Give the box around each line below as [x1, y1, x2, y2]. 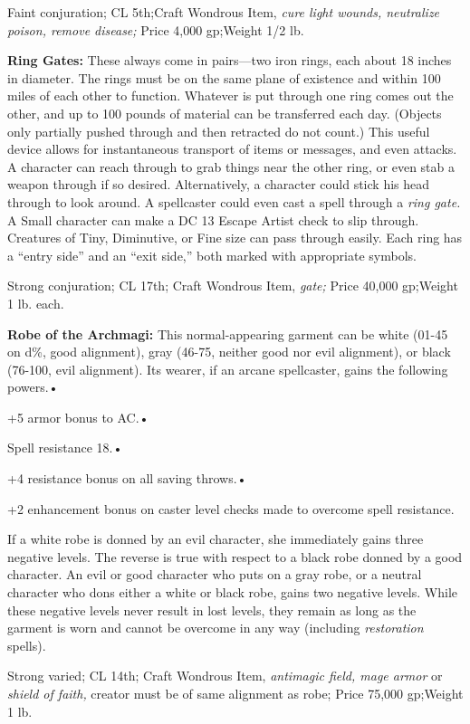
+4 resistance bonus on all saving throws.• [7, 469, 247, 488]
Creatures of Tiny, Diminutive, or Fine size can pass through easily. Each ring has [7, 228, 463, 247]
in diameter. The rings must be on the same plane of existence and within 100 [7, 68, 441, 87]
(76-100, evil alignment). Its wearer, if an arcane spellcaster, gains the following [7, 359, 448, 378]
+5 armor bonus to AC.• [7, 407, 149, 426]
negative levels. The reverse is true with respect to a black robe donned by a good [7, 547, 463, 566]
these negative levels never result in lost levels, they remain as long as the [7, 600, 417, 619]
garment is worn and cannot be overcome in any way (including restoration [7, 618, 424, 637]
